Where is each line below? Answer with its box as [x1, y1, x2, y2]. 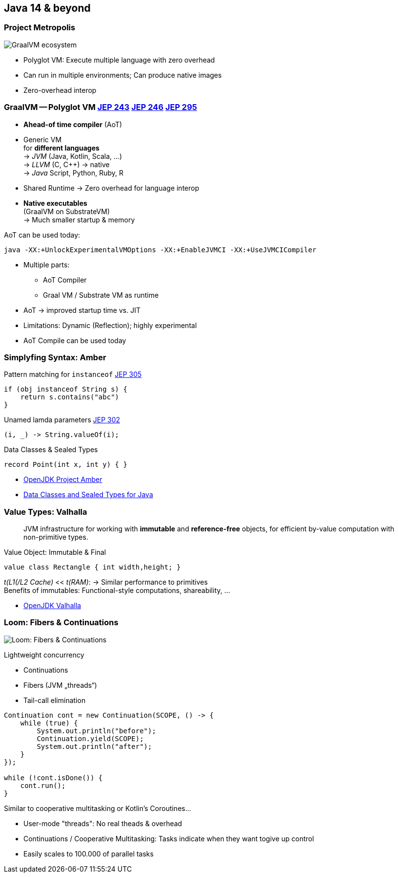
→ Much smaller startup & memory [23, 215, 135, 224]
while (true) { [20, 719, 78, 727]
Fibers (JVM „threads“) [23, 680, 97, 689]
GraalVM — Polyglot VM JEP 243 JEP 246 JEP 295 [4, 102, 197, 112]
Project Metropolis [4, 22, 76, 33]
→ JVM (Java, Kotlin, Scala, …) [23, 152, 122, 160]
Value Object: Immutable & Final [4, 548, 106, 557]
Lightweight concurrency [4, 650, 84, 659]
